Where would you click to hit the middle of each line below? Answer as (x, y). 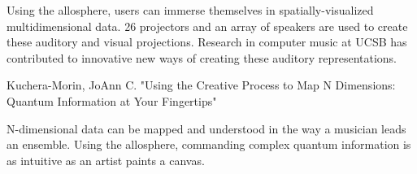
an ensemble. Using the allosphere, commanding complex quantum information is (209, 144)
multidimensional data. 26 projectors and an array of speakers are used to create (207, 26)
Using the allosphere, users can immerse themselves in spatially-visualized (190, 10)
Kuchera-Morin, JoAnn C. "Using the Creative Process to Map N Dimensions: (201, 85)
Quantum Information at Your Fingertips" (112, 100)
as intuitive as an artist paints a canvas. (106, 160)
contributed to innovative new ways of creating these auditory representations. (202, 57)
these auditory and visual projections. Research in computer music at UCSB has (207, 42)
